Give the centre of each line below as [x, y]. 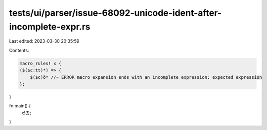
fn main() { [20, 106]
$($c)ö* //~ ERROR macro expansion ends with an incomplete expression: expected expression [146, 77]
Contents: [19, 50]
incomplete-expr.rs [50, 27]
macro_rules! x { [41, 63]
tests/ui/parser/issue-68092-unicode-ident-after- [115, 13]
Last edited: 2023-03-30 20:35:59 [44, 41]
